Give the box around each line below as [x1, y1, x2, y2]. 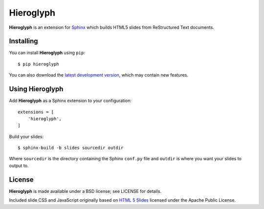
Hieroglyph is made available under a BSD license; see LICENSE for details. [9, 188, 161, 194]
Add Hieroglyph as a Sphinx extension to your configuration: [9, 98, 132, 104]
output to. [9, 163, 29, 168]
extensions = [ [18, 109, 54, 115]
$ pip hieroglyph [18, 61, 59, 67]
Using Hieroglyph [9, 85, 64, 93]
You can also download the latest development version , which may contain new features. [9, 72, 188, 78]
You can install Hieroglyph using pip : [9, 50, 85, 56]
